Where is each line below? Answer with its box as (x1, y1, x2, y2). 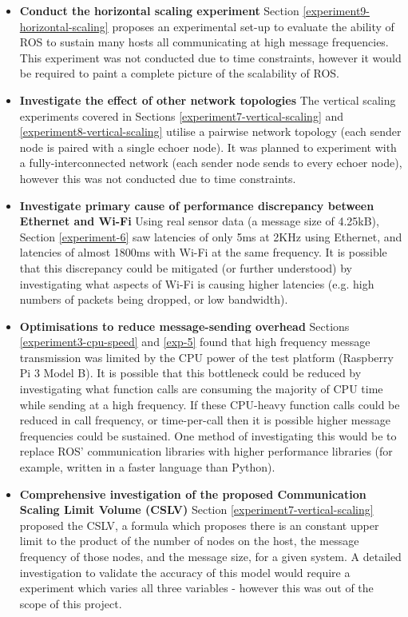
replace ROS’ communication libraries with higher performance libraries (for (19, 443, 393, 460)
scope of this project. (19, 595, 122, 611)
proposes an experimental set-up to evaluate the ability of (112, 18, 394, 34)
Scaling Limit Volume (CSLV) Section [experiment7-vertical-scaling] (19, 501, 374, 518)
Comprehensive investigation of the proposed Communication (19, 485, 366, 502)
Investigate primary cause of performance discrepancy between (19, 197, 374, 213)
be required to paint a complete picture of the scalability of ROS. (19, 65, 339, 82)
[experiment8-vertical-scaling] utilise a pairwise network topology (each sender (19, 123, 402, 140)
